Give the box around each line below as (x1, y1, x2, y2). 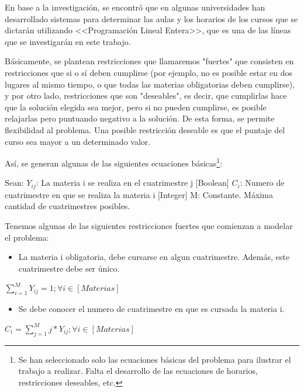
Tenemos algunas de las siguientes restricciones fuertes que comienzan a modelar (5, 220, 293, 232)
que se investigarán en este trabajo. (5, 35, 131, 47)
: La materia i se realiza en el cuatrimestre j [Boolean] (36, 176, 229, 189)
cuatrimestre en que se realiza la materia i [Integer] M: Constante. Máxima (5, 188, 273, 200)
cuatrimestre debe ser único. (18, 262, 120, 274)
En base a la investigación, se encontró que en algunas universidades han (5, 1, 265, 13)
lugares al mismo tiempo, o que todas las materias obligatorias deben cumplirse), (5, 78, 295, 90)
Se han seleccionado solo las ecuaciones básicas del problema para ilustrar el (18, 353, 291, 365)
